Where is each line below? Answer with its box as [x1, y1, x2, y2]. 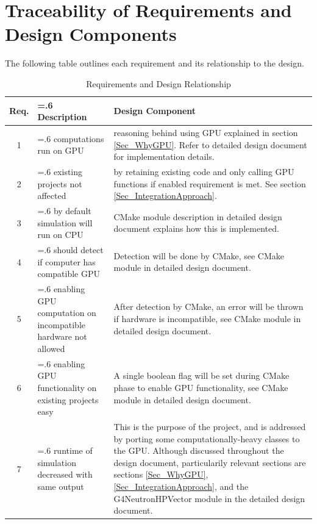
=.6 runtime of [37, 444, 93, 457]
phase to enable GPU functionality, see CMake [113, 381, 288, 394]
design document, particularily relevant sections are [113, 456, 306, 468]
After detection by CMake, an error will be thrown [113, 300, 304, 313]
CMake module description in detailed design [113, 210, 282, 223]
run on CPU [37, 228, 84, 241]
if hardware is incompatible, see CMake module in [113, 312, 301, 325]
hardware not [37, 330, 87, 343]
